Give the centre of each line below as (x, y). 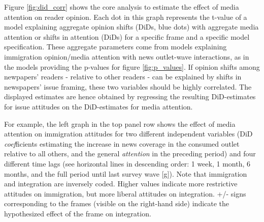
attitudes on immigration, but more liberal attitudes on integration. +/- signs (125, 193)
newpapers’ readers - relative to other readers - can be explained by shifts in (123, 77)
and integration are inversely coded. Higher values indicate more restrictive (121, 184)
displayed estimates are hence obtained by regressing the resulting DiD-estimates (130, 96)
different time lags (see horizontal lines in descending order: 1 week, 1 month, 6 (127, 163)
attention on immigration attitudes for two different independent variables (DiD (128, 134)
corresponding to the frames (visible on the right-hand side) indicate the (117, 203)
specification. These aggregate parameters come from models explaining (115, 47)
